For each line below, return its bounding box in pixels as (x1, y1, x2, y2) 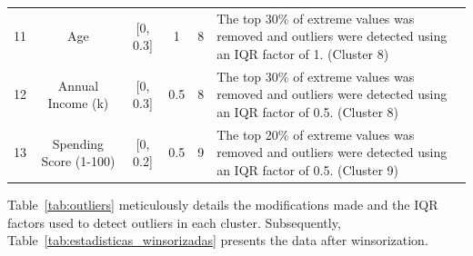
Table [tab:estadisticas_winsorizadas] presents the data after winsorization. (7, 231, 428, 250)
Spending (52, 133, 105, 153)
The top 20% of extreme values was (216, 124, 415, 143)
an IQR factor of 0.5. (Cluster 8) (216, 102, 398, 121)
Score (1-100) (41, 152, 116, 171)
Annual (57, 75, 99, 94)
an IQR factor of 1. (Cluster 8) (216, 44, 389, 63)
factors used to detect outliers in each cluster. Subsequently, (7, 212, 341, 231)
